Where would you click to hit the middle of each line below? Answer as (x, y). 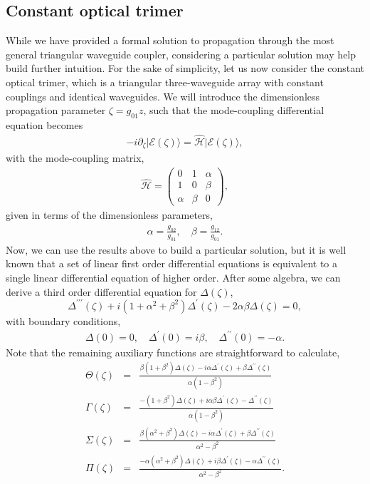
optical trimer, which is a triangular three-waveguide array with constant (165, 82)
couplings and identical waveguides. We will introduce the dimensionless (163, 96)
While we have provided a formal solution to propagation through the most (170, 40)
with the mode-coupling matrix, (75, 158)
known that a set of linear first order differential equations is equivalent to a (172, 263)
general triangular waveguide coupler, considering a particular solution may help (181, 54)
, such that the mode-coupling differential (234, 110)
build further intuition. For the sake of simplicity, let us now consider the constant (185, 68)
